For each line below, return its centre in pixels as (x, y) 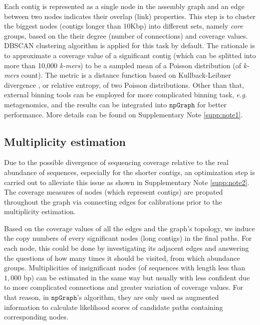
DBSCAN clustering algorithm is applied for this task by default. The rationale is (129, 45)
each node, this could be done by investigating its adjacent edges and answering (126, 248)
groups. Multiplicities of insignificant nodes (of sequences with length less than (125, 268)
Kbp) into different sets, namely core (187, 26)
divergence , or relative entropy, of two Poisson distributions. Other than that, (124, 85)
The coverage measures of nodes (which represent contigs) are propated (113, 192)
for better (212, 104)
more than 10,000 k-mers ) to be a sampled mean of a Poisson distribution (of (123, 65)
